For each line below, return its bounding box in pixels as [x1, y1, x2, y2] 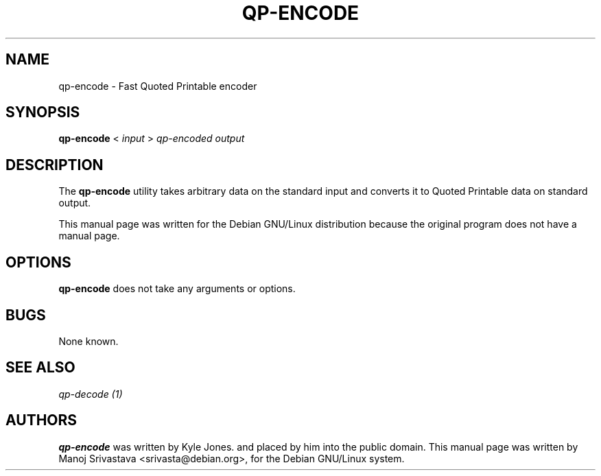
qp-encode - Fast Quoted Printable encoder [58, 80, 257, 92]
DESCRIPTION [5, 156, 104, 174]
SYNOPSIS [5, 104, 80, 121]
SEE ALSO [5, 359, 75, 377]
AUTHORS [5, 412, 78, 429]
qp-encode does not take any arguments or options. [58, 283, 296, 295]
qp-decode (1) [58, 388, 123, 400]
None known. [58, 335, 119, 347]
